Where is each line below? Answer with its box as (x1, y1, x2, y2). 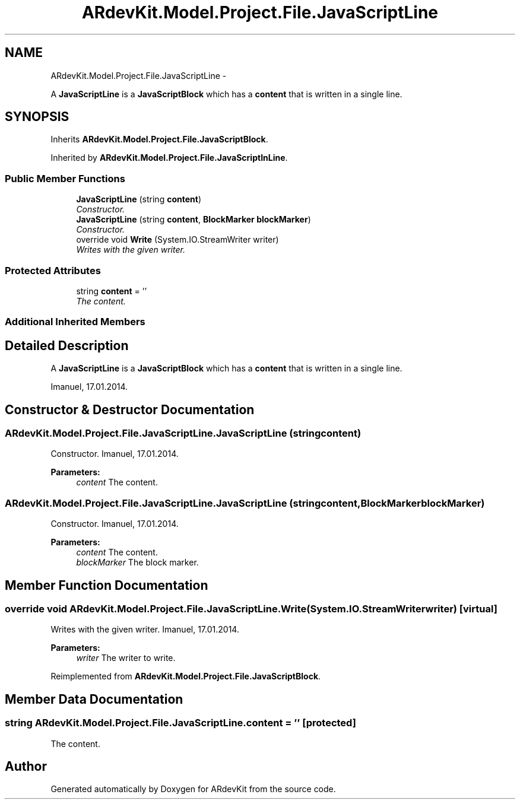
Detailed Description (5, 338, 129, 353)
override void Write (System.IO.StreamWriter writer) (76, 234, 279, 245)
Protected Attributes (5, 264, 101, 277)
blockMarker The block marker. (76, 557, 199, 568)
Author (5, 758, 47, 774)
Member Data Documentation (5, 691, 183, 707)
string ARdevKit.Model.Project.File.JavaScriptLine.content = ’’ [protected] (5, 717, 356, 729)
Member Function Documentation (5, 577, 208, 593)
